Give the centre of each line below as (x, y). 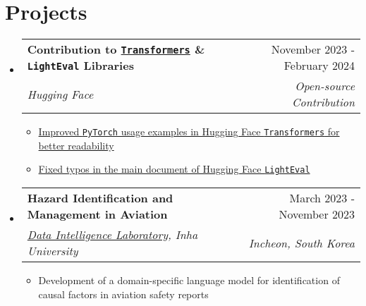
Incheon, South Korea (301, 243)
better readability (76, 145)
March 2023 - (322, 198)
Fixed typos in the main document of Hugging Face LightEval (174, 169)
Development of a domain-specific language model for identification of (189, 280)
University (53, 251)
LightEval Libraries (80, 66)
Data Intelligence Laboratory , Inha (112, 235)
